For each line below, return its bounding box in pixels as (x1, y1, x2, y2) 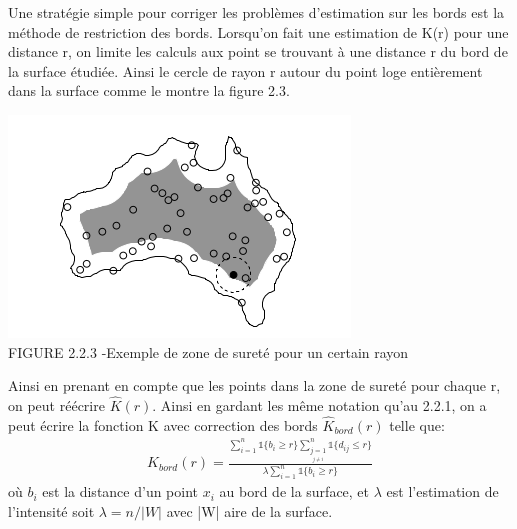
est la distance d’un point (42, 481, 199, 502)
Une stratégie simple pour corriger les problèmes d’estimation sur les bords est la (8, 2, 505, 22)
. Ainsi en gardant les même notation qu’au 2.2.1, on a (152, 394, 487, 415)
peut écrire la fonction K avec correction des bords (8, 414, 318, 435)
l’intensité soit (8, 500, 95, 521)
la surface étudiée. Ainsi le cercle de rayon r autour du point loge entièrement (8, 60, 483, 81)
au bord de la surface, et (219, 481, 370, 502)
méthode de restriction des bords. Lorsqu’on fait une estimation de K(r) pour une (8, 21, 509, 42)
